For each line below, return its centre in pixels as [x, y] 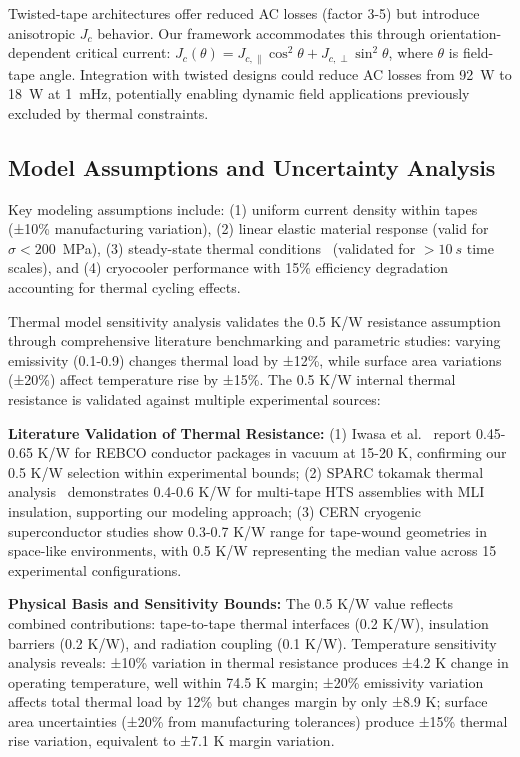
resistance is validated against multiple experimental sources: [194, 398]
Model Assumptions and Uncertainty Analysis [252, 166]
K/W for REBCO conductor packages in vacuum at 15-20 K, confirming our [272, 452]
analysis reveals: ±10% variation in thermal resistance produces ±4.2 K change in [258, 662]
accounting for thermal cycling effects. [124, 287]
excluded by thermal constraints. [108, 112]
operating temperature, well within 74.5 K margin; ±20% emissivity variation [246, 681]
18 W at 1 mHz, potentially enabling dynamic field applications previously [239, 93]
